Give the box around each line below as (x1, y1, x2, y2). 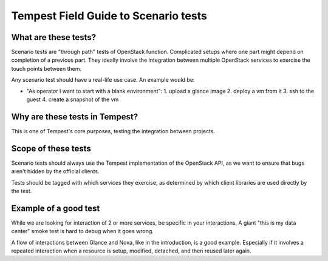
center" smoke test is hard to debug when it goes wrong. (11, 228, 154, 235)
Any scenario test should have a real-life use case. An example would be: (11, 76, 195, 84)
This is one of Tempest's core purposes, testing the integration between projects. (11, 127, 216, 134)
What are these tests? (11, 32, 97, 42)
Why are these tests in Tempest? (11, 111, 138, 122)
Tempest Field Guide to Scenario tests (11, 9, 208, 22)
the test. (11, 188, 32, 194)
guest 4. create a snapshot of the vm (26, 96, 119, 103)
